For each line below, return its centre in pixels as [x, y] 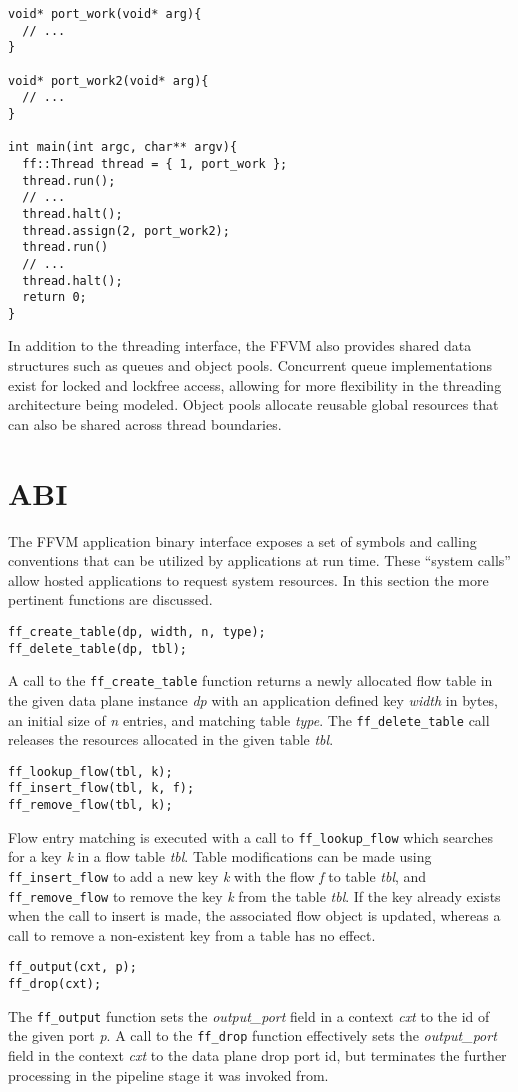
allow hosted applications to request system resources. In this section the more [248, 579]
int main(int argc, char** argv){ [123, 147]
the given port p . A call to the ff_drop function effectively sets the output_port [252, 1035]
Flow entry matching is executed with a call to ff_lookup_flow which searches [250, 836]
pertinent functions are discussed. [110, 599]
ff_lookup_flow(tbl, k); [90, 771]
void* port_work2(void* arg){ [108, 80]
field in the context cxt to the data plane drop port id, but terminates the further [257, 1055]
